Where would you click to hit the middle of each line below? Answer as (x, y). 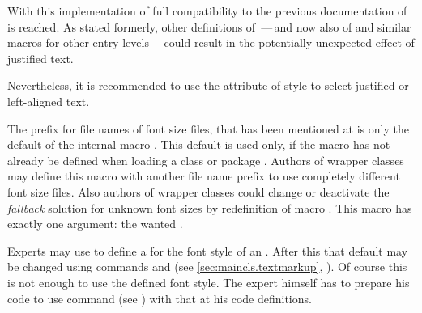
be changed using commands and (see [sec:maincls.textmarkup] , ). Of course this (207, 266)
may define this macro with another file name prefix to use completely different (204, 176)
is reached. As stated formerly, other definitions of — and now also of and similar (209, 26)
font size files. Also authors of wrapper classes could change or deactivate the (198, 191)
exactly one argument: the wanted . (95, 224)
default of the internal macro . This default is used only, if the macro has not (199, 144)
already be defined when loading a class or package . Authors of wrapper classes (206, 160)
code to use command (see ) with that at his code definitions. (160, 298)
